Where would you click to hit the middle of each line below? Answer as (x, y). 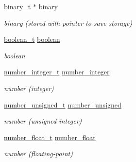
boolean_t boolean (32, 39)
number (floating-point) (38, 153)
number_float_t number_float (50, 137)
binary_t (17, 6)
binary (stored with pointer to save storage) (68, 23)
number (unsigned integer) (43, 121)
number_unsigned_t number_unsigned (63, 104)
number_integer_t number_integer (57, 72)
